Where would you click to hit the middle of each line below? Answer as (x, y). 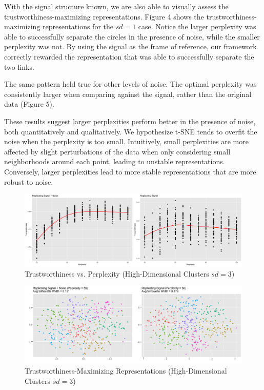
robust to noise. (29, 181)
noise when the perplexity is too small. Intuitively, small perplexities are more (126, 141)
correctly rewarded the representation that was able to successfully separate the (129, 56)
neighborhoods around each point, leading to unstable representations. (115, 161)
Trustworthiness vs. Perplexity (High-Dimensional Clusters (117, 273)
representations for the (78, 26)
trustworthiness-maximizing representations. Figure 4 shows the (104, 16)
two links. (19, 66)
